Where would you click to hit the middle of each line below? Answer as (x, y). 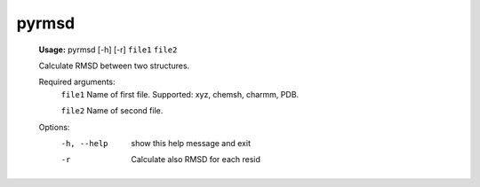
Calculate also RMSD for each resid (196, 160)
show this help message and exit (191, 143)
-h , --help (84, 143)
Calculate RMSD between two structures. (114, 66)
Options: (54, 127)
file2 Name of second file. (112, 111)
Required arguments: (77, 82)
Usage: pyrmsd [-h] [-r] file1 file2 (108, 50)
